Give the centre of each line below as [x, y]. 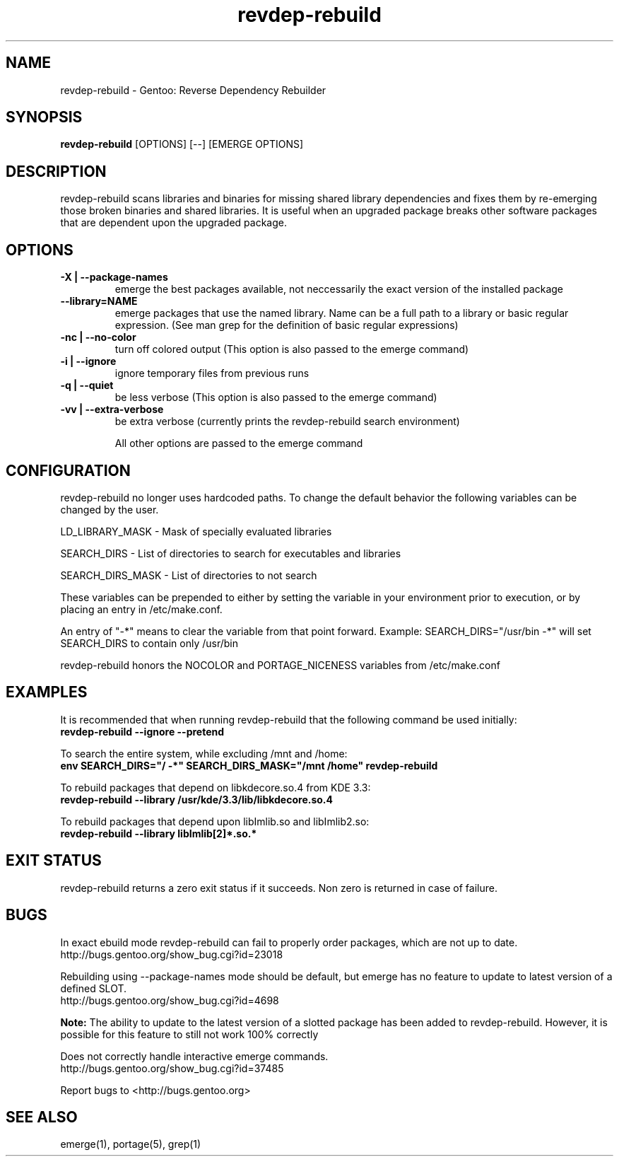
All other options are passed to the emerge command [239, 443]
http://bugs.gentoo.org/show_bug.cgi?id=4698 [170, 1000]
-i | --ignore [88, 361]
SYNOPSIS [44, 117]
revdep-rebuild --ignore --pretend [142, 731]
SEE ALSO [42, 1117]
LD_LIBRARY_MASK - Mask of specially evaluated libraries [196, 531]
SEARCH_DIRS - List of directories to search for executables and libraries [231, 553]
